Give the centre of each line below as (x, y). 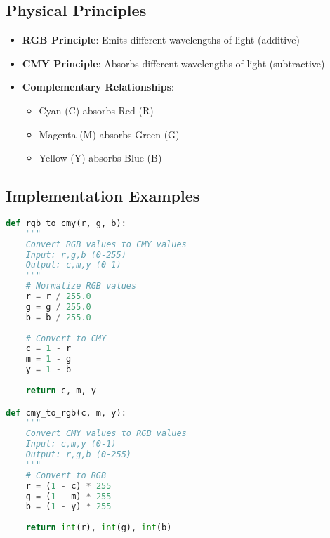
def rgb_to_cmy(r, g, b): (66, 223)
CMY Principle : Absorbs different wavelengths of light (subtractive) (173, 63)
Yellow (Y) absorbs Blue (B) (100, 158)
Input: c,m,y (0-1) (71, 444)
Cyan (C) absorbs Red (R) (96, 110)
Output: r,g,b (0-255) (78, 454)
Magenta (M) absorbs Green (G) (109, 134)
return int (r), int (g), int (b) (99, 528)
